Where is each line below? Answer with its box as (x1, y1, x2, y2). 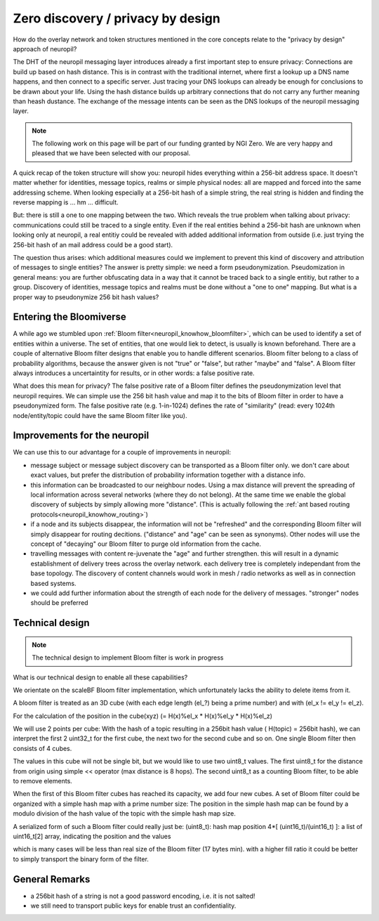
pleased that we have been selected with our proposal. (32, 149, 191, 157)
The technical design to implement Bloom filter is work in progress (32, 653, 224, 662)
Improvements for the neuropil (13, 429, 149, 442)
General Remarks (13, 873, 91, 885)
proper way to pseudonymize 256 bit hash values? (13, 292, 159, 301)
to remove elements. (13, 777, 73, 785)
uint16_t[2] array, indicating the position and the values (13, 832, 171, 840)
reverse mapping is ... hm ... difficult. (13, 198, 119, 207)
